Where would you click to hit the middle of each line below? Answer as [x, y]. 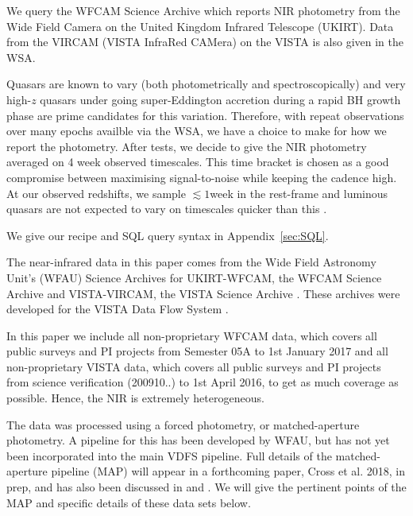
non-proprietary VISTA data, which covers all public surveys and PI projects [194, 366]
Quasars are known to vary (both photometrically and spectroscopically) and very [206, 84]
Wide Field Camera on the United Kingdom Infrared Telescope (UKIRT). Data [200, 26]
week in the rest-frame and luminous [299, 193]
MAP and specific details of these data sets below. [129, 502]
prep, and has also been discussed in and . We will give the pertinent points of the [206, 487]
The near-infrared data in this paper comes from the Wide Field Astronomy [191, 262]
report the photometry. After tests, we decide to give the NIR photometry [187, 146]
